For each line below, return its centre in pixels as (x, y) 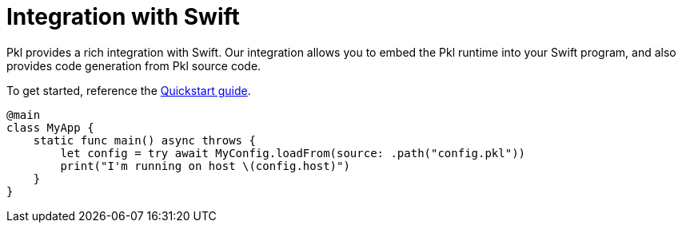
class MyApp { (50, 127)
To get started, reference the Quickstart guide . (129, 90)
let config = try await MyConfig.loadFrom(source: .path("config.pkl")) (293, 153)
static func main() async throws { (144, 140)
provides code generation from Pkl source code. (134, 65)
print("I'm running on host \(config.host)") (205, 166)
